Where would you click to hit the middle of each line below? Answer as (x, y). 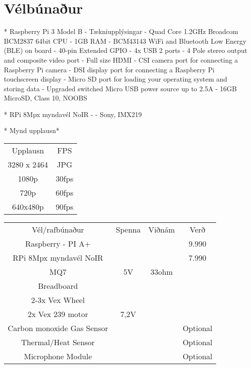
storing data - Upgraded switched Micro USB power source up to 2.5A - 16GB (120, 88)
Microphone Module (58, 356)
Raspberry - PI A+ (58, 244)
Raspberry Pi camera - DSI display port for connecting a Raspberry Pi (109, 69)
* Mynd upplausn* (32, 130)
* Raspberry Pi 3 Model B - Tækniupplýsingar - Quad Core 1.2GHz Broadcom (121, 31)
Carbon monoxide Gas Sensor (58, 328)
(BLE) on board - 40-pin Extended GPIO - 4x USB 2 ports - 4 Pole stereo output (126, 50)
